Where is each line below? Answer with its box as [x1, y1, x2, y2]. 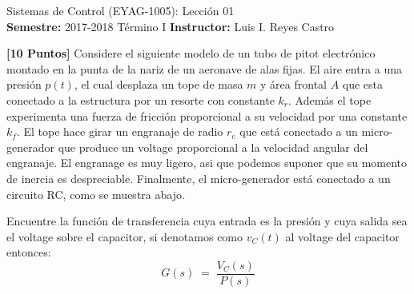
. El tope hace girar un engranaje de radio [16, 123, 223, 140]
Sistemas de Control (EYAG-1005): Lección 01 [6, 2, 235, 18]
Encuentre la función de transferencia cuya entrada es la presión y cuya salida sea [6, 213, 408, 229]
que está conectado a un [239, 123, 358, 140]
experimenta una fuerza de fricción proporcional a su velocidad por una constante [6, 107, 408, 124]
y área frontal [260, 76, 327, 93]
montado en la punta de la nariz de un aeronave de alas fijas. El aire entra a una [6, 60, 403, 77]
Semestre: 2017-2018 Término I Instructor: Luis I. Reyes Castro [6, 18, 335, 34]
